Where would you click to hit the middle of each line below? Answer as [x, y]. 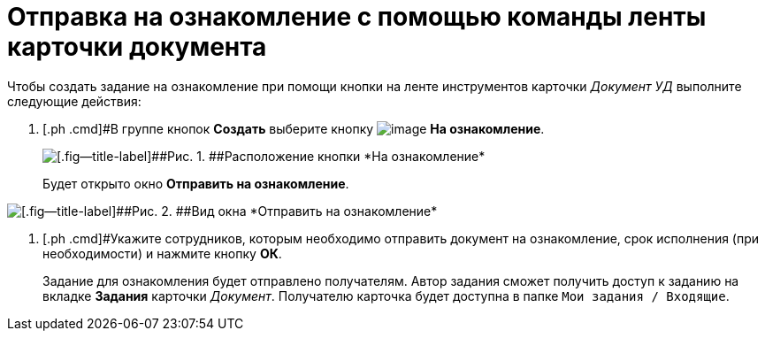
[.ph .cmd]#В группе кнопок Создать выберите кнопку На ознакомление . [294, 128]
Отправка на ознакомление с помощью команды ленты [357, 17]
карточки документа [137, 47]
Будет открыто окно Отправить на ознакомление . [196, 183]
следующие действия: [74, 101]
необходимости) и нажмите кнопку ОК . [162, 253]
